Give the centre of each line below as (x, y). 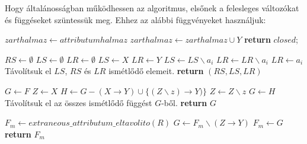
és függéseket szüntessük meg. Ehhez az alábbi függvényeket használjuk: (135, 19)
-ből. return (184, 102)
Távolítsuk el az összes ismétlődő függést (79, 102)
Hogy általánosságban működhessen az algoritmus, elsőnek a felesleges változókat (152, 8)
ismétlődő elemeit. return (156, 71)
